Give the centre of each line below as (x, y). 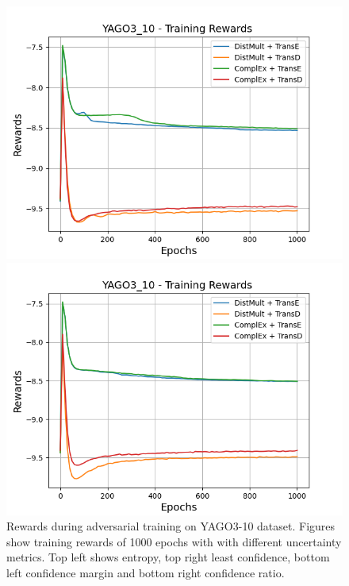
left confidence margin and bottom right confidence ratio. (146, 572)
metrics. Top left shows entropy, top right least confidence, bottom (168, 557)
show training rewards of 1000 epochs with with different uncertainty (174, 541)
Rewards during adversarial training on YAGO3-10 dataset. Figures (171, 526)
